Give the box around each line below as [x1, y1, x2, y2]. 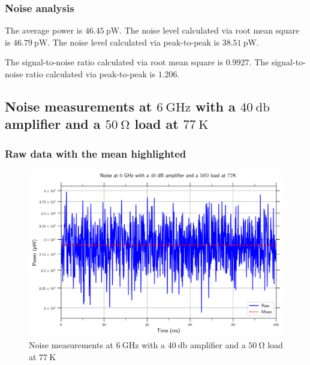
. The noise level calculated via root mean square [119, 24, 300, 37]
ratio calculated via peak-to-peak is [26, 68, 156, 80]
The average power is [5, 24, 83, 37]
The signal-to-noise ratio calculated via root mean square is [5, 56, 224, 68]
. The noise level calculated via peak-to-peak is [47, 35, 220, 48]
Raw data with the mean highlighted [5, 146, 186, 161]
